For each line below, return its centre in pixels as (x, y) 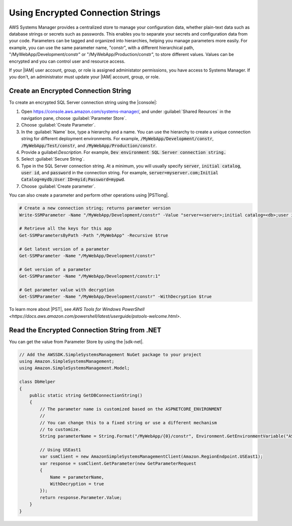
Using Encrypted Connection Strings (85, 13)
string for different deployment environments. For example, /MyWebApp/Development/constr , (118, 139)
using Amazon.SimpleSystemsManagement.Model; (74, 368)
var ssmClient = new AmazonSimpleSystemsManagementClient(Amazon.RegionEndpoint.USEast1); (151, 457)
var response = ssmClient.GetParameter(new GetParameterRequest (118, 463)
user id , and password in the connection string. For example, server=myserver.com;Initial (120, 173)
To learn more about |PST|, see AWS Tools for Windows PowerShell (77, 309)
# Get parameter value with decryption (67, 290)
